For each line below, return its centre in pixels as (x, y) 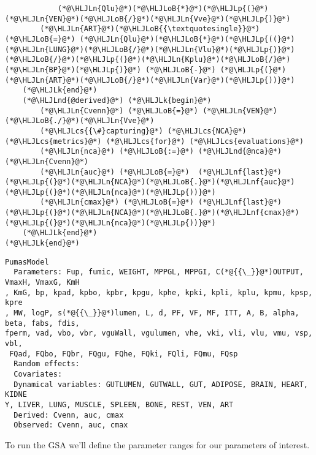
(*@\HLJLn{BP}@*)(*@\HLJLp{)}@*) (73, 70)
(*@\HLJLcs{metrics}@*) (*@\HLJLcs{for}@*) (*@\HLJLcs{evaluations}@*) (154, 141)
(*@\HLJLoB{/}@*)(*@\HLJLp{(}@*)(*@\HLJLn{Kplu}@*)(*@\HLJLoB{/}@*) (148, 60)
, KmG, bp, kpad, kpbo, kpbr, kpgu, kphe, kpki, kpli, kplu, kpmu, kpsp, (159, 292)
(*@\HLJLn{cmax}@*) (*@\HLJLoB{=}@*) (117, 202)
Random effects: (47, 364)
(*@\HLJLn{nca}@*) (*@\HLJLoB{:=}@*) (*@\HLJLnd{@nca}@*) (161, 152)
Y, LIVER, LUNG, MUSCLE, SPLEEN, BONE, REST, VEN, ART (119, 404)
